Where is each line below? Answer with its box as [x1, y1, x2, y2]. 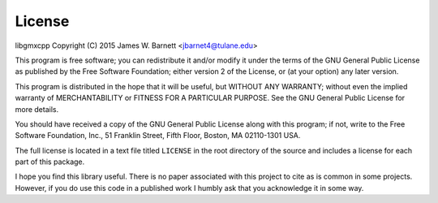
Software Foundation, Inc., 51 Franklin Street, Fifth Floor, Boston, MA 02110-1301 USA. [15, 131, 301, 140]
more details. [15, 104, 59, 114]
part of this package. [15, 157, 85, 166]
